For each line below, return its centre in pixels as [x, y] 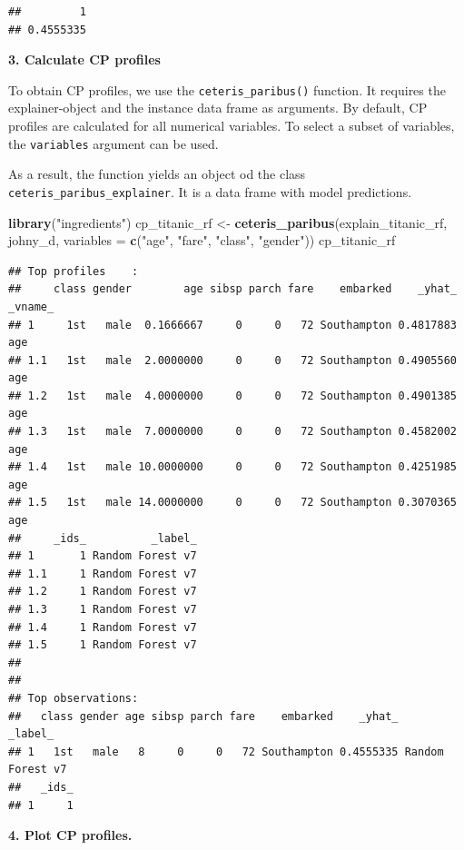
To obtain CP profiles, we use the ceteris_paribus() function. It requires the [227, 89]
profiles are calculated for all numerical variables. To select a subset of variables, [232, 126]
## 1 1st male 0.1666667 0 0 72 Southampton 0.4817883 [232, 325]
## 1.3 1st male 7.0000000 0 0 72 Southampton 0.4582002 [232, 432]
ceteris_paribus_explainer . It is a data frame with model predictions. [210, 191]
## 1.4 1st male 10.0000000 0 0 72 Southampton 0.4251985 [232, 467]
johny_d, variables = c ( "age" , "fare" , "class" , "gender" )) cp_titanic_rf [202, 240]
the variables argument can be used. [114, 143]
